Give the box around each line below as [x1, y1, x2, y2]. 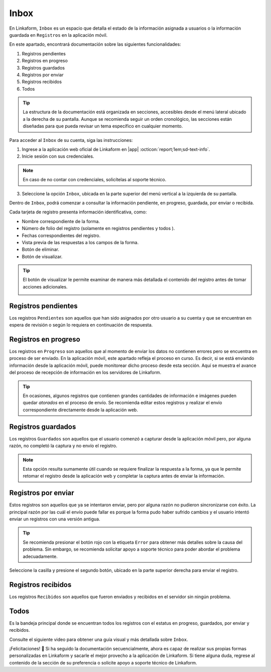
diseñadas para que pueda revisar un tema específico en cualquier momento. [23, 123, 183, 129]
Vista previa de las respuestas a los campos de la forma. [22, 239, 139, 245]
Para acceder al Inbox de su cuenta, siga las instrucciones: [9, 137, 133, 143]
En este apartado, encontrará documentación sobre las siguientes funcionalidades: [9, 41, 181, 47]
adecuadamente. [23, 553, 58, 559]
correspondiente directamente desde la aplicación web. [23, 407, 138, 413]
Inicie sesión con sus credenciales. [22, 154, 94, 160]
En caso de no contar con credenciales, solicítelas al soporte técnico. [23, 177, 167, 183]
